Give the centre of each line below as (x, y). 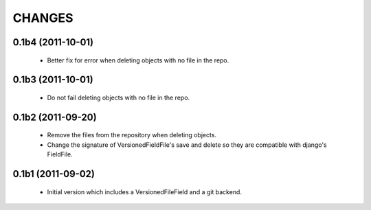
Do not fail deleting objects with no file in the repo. (119, 97)
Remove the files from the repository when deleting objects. (132, 135)
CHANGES (43, 18)
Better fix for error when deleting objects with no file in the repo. (138, 60)
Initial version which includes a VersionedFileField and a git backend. (144, 191)
